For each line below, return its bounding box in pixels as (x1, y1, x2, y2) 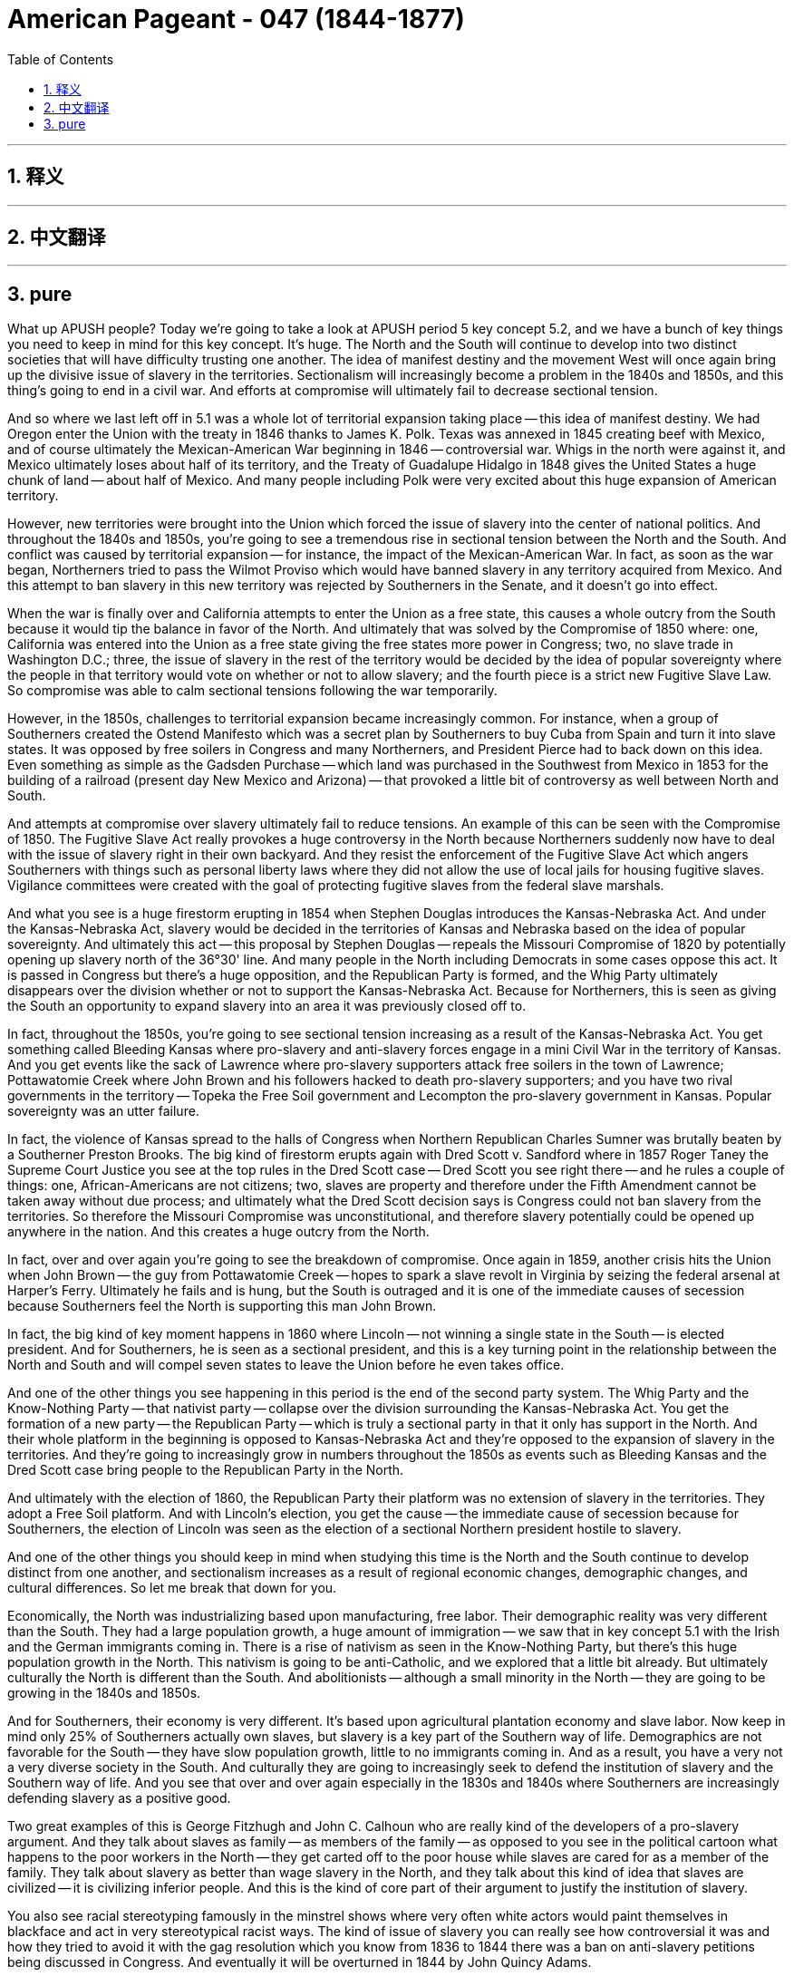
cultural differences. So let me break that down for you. (7, 1580, 337, 1596)
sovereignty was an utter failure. (7, 1103, 199, 1119)
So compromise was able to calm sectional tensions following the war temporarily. (7, 683, 498, 699)
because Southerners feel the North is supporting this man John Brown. (7, 1298, 437, 1314)
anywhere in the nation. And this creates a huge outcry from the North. (7, 1224, 430, 1240)
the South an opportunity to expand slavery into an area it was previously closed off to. (7, 998, 527, 1014)
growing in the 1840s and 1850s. (7, 1685, 201, 1701)
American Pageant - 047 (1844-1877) (7, 4, 465, 34)
